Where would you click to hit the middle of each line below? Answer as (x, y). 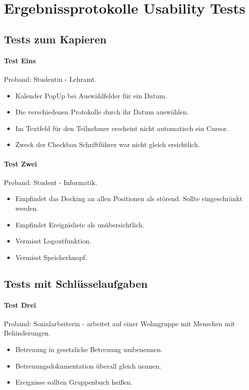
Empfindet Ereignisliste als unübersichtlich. (80, 224)
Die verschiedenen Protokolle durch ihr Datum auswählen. (102, 112)
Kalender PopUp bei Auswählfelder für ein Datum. (91, 95)
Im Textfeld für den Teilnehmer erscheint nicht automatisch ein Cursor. (122, 128)
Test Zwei (21, 163)
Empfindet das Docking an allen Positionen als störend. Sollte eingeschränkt (129, 198)
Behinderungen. (27, 333)
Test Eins (20, 60)
